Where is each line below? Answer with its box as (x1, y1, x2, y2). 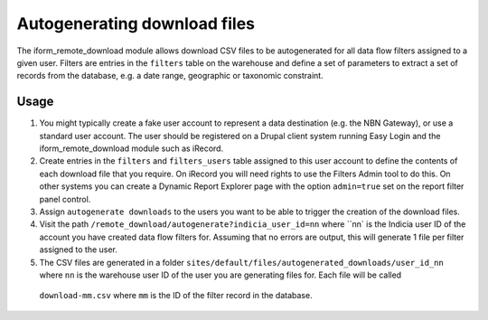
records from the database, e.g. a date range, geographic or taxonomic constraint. (16, 71, 324, 81)
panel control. (39, 193, 91, 204)
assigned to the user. (39, 244, 117, 255)
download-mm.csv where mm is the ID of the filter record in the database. (39, 290, 313, 301)
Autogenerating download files (16, 14, 255, 33)
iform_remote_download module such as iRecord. (39, 143, 224, 154)
